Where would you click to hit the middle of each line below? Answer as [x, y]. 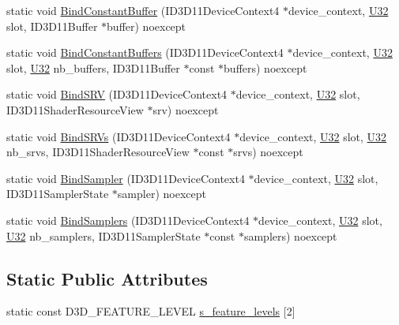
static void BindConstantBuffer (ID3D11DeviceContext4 [143, 10]
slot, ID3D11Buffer [52, 26]
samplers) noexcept [290, 235]
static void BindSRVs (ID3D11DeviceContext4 [119, 136]
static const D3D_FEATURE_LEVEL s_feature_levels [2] [151, 311]
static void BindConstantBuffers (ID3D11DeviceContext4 [145, 52]
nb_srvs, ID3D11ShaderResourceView [98, 152]
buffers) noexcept [265, 67]
